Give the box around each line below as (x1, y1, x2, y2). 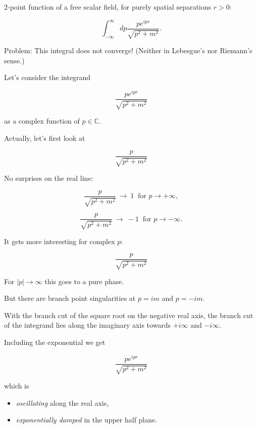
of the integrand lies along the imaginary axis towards (4, 320, 171, 330)
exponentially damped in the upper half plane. (16, 414, 158, 425)
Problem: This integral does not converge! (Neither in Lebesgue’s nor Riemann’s (4, 45, 252, 56)
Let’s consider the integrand (4, 72, 91, 83)
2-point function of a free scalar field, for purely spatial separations (4, 2, 212, 12)
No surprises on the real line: (4, 173, 93, 183)
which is (4, 380, 29, 391)
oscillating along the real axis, (16, 397, 109, 408)
